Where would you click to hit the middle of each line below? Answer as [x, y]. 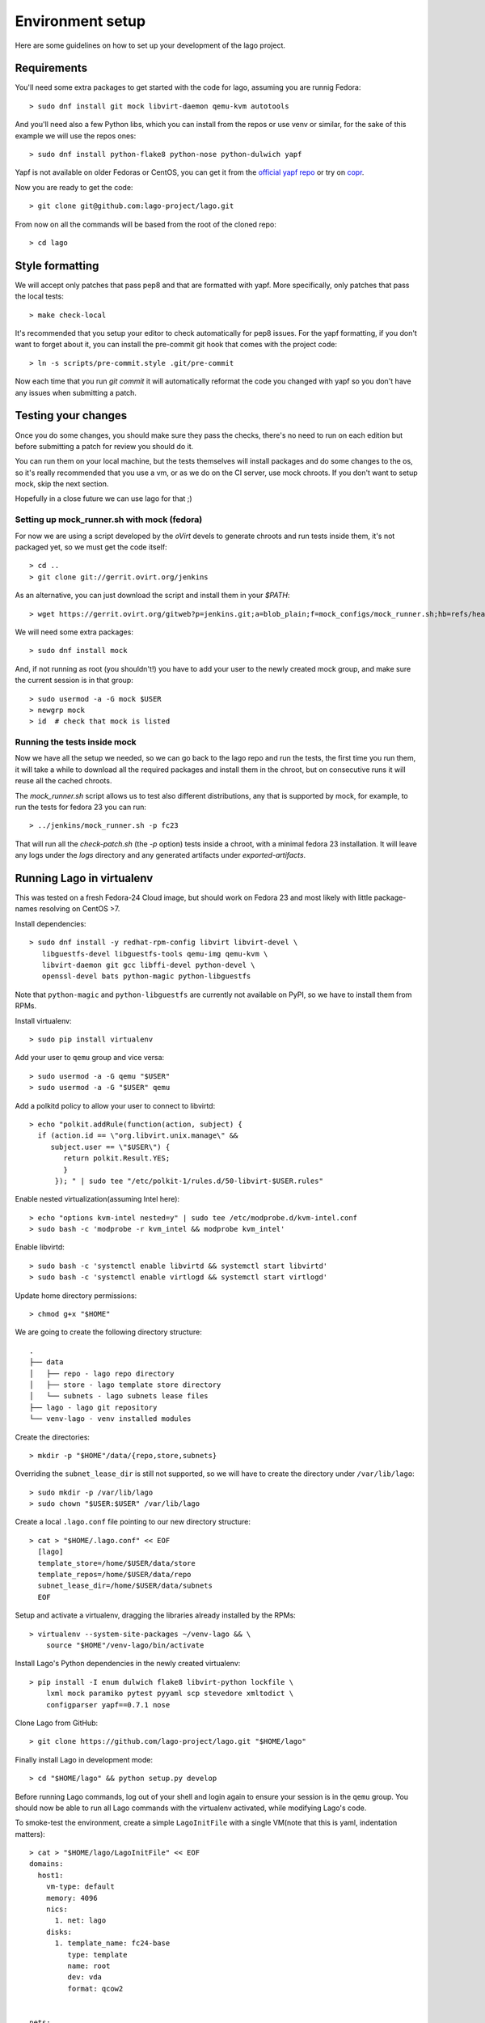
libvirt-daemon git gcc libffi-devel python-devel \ [148, 965]
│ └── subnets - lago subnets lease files [119, 1396]
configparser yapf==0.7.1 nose [108, 1705]
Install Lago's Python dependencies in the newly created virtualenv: [128, 1664]
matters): [30, 1834]
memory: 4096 [72, 1898]
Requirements [51, 68]
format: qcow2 [95, 1988]
